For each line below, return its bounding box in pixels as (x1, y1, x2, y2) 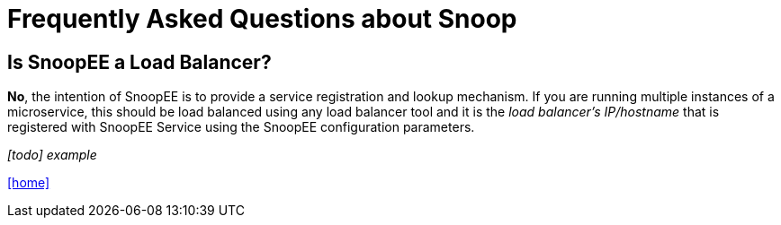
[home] (7, 175, 50, 191)
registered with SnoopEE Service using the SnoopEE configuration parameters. (7, 119, 475, 135)
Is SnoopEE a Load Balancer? (7, 50, 272, 74)
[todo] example (7, 147, 97, 163)
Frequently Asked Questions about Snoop (7, 4, 517, 34)
